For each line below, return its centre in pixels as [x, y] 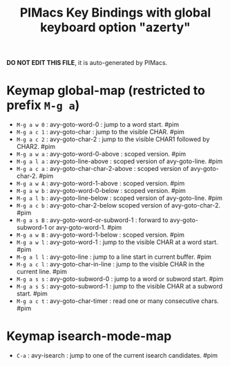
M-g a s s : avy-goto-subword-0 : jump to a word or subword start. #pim [120, 279]
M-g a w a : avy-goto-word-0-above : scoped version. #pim [101, 154]
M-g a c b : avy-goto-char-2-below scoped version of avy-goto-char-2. [118, 205]
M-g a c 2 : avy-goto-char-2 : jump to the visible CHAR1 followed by [113, 139]
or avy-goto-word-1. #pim [85, 228]
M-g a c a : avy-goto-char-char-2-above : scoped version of [103, 169]
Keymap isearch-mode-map [89, 336]
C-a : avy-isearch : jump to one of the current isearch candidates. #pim [117, 356]
